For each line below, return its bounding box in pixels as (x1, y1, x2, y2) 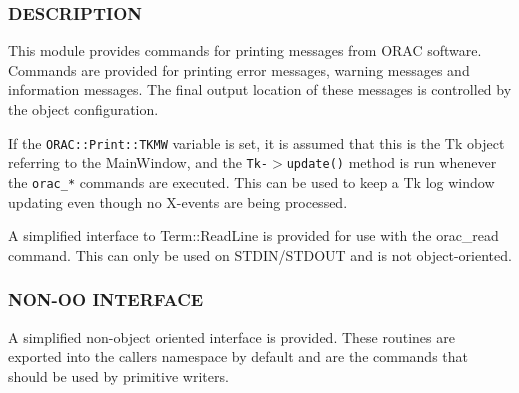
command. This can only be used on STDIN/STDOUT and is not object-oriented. (8, 244, 512, 265)
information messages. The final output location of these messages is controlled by (8, 79, 512, 100)
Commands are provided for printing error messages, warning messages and (8, 59, 470, 80)
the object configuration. (8, 99, 159, 119)
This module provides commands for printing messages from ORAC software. (8, 40, 482, 61)
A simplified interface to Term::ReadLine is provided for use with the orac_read (8, 225, 499, 246)
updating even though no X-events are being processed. (8, 191, 348, 212)
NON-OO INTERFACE (8, 287, 204, 312)
